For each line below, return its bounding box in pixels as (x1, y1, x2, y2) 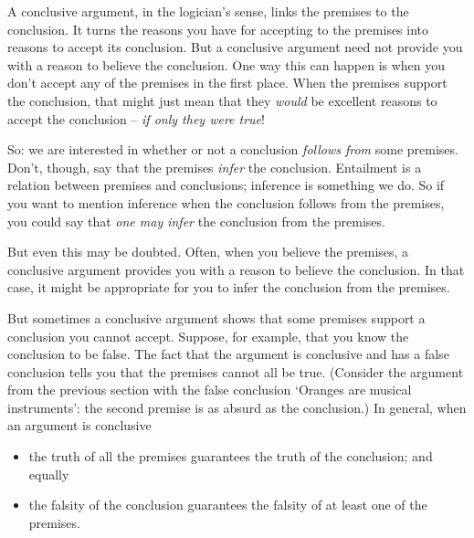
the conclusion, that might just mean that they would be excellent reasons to (7, 90, 437, 110)
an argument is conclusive (7, 416, 152, 435)
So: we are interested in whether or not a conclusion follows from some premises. (7, 140, 458, 159)
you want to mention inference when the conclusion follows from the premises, (7, 193, 445, 212)
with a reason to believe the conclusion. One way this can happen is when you (7, 55, 446, 74)
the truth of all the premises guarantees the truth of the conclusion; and (28, 447, 433, 466)
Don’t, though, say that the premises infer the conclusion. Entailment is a (7, 157, 422, 176)
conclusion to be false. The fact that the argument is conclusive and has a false (7, 344, 449, 364)
